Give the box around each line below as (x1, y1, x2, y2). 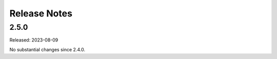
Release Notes (9, 8, 73, 19)
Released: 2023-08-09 (9, 37, 58, 43)
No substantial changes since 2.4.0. (9, 46, 86, 52)
